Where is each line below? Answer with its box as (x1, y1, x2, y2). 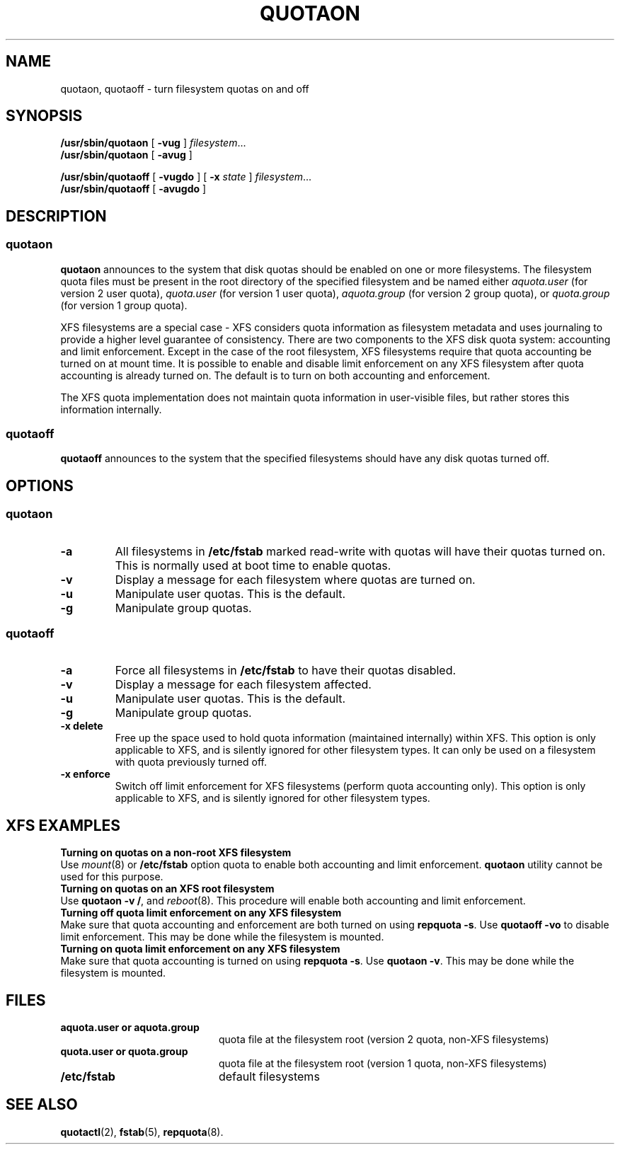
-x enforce (60, 768, 110, 781)
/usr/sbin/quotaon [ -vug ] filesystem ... (60, 137, 246, 149)
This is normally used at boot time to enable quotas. (115, 558, 391, 573)
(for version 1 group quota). (60, 299, 188, 311)
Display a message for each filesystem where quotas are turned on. (115, 572, 476, 587)
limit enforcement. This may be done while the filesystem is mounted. (60, 931, 384, 943)
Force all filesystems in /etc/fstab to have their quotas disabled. (115, 663, 457, 678)
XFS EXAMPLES (6, 816, 121, 834)
